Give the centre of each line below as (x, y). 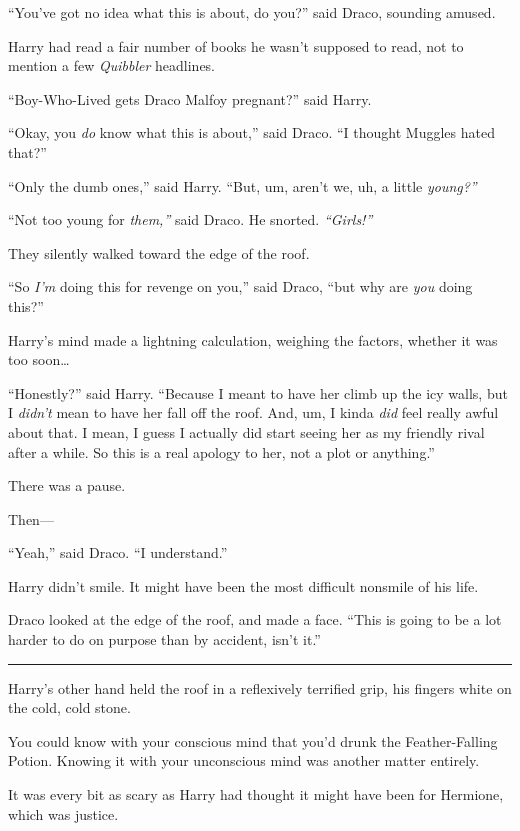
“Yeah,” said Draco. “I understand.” (118, 552)
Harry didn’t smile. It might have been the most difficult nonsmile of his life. (243, 585)
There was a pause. (67, 485)
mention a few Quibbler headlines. (112, 65)
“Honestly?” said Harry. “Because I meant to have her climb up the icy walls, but (258, 392)
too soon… (39, 359)
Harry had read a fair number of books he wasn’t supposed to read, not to (236, 45)
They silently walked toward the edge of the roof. (159, 252)
